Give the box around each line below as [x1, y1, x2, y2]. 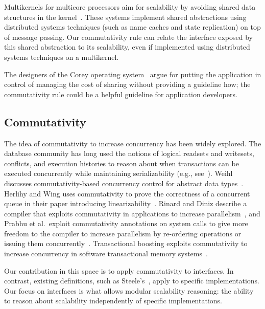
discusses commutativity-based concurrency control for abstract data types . [4, 178, 244, 188]
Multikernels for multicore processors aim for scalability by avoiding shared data [4, 2, 256, 12]
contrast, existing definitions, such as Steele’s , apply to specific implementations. [4, 275, 259, 286]
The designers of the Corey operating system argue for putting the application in [4, 69, 261, 79]
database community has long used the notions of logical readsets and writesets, [4, 148, 254, 159]
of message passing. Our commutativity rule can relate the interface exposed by [4, 31, 253, 42]
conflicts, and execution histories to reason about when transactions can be [4, 158, 239, 168]
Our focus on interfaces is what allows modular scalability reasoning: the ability [4, 285, 254, 296]
